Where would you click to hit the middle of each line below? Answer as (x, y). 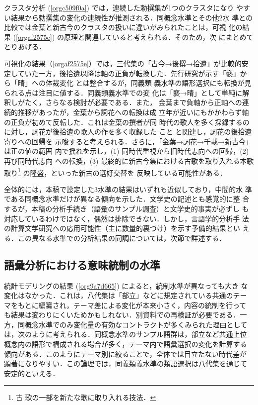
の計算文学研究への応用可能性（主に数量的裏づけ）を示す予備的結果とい (122, 228)
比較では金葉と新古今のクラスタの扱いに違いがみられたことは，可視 (115, 27)
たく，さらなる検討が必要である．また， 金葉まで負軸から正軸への (133, 102)
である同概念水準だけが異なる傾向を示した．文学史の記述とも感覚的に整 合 (127, 199)
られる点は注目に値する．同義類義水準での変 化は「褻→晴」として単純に (123, 92)
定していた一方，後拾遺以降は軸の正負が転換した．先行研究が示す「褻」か (126, 73)
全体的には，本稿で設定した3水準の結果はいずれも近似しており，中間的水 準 (128, 189)
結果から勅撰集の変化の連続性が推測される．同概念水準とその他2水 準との (132, 17)
